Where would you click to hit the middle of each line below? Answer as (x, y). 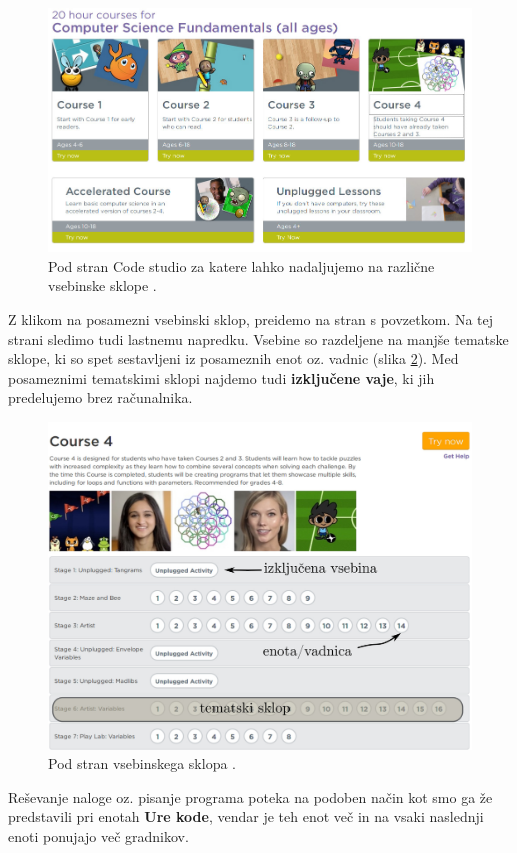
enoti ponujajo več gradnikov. (98, 835)
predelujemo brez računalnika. (100, 397)
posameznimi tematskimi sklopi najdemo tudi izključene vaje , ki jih (221, 377)
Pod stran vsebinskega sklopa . (142, 763)
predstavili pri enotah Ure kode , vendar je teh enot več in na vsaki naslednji (246, 816)
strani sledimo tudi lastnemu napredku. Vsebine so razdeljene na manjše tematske (258, 338)
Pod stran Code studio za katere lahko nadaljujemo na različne (241, 265)
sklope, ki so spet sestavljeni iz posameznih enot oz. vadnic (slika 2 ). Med (233, 358)
